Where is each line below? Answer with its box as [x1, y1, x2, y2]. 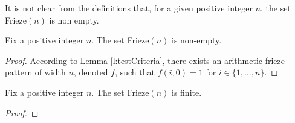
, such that [115, 66, 155, 78]
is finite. [171, 86, 202, 98]
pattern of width [5, 66, 66, 78]
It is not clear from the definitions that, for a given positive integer [5, 2, 253, 14]
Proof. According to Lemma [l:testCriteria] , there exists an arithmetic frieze [5, 54, 285, 66]
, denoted [73, 66, 108, 78]
